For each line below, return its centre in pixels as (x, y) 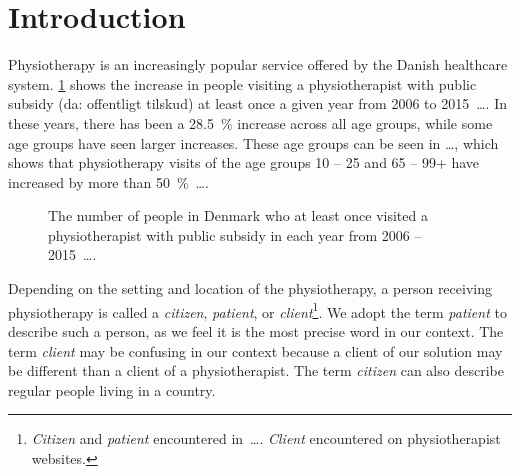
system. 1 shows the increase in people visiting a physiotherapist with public (242, 83)
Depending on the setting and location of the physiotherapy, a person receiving (250, 288)
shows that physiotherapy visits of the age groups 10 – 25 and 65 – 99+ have (244, 162)
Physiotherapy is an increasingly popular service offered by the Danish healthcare (258, 64)
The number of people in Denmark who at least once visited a (238, 215)
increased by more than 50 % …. (108, 181)
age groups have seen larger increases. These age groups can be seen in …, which (253, 142)
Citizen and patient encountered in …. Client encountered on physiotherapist (266, 438)
